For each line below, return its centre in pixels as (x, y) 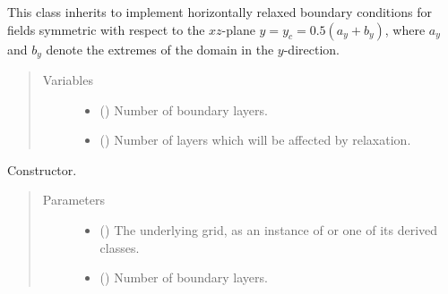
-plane (238, 29)
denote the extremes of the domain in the (160, 49)
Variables (68, 80)
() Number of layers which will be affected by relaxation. (255, 140)
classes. (120, 247)
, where (405, 29)
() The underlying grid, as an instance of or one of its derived (269, 230)
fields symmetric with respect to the (106, 29)
